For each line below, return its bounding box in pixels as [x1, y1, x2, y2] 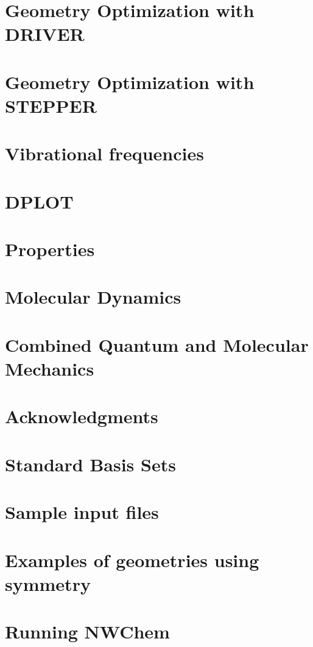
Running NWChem [5, 619, 170, 644]
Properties [5, 237, 95, 262]
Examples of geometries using [5, 547, 259, 572]
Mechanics [5, 356, 94, 381]
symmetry [5, 571, 91, 596]
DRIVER [5, 21, 85, 46]
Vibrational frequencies [5, 141, 204, 166]
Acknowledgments [5, 404, 158, 429]
